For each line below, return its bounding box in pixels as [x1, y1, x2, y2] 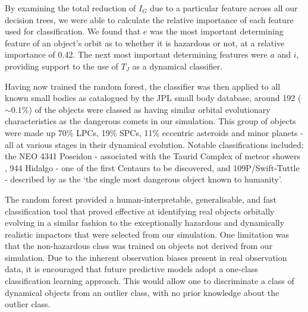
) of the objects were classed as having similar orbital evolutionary [29, 103, 271, 115]
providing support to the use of [5, 59, 118, 72]
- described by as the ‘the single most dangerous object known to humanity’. [5, 173, 282, 185]
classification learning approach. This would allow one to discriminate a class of [5, 275, 294, 287]
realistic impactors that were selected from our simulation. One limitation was [5, 228, 290, 240]
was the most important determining [150, 25, 284, 37]
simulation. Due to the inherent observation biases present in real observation [5, 251, 287, 263]
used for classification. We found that [5, 25, 141, 37]
